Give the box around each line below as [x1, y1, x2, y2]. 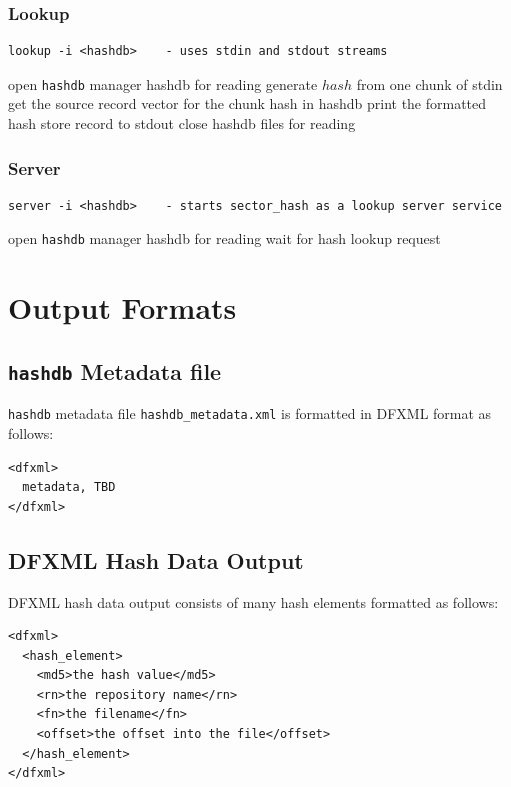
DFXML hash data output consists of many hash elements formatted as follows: [8, 591, 499, 612]
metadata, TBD [22, 480, 116, 495]
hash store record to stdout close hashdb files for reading [8, 113, 356, 134]
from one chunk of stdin [356, 73, 503, 94]
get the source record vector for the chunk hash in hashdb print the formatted [8, 93, 487, 114]
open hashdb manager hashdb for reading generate [8, 73, 318, 94]
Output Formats [8, 287, 237, 328]
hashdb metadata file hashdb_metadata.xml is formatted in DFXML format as [8, 403, 492, 424]
